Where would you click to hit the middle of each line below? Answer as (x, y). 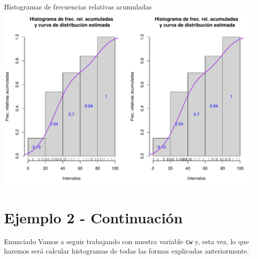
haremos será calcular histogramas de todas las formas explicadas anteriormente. (127, 251)
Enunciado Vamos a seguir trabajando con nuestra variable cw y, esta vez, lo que (127, 241)
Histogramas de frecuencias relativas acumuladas (78, 6)
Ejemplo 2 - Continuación (94, 217)
